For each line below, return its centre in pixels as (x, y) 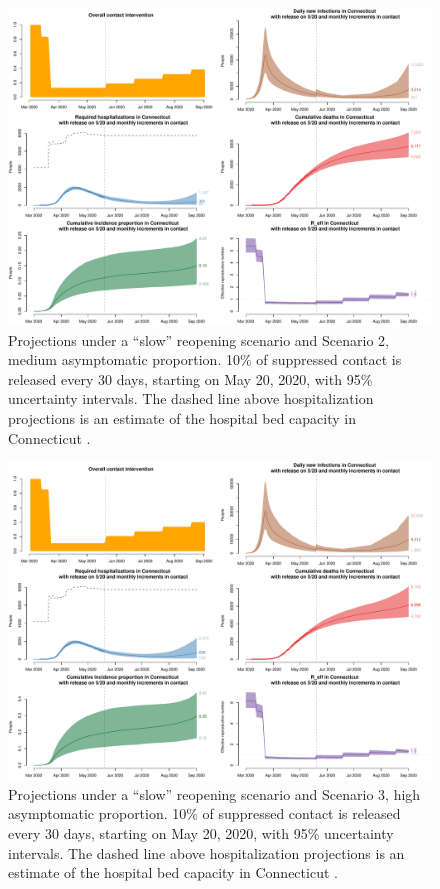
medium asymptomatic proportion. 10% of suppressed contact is (205, 359)
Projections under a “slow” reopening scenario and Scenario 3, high (214, 793)
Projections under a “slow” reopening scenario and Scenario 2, (198, 339)
